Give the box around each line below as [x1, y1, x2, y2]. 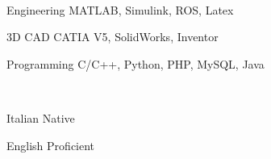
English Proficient [6, 136, 95, 153]
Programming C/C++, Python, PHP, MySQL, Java [6, 55, 265, 72]
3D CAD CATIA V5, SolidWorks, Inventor [6, 28, 219, 45]
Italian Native [6, 109, 75, 126]
